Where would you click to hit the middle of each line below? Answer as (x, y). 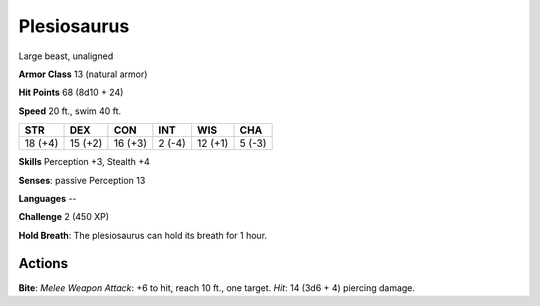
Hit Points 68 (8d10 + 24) (71, 92)
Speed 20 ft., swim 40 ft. (70, 111)
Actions (43, 263)
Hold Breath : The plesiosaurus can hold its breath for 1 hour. (143, 235)
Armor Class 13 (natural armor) (83, 74)
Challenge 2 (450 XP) (64, 217)
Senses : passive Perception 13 (82, 180)
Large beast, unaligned (66, 56)
